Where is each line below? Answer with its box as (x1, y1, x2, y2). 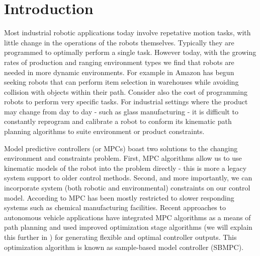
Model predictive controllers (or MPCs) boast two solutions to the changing (4, 143, 238, 153)
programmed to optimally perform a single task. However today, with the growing (4, 47, 256, 57)
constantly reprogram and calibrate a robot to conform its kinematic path (4, 116, 232, 126)
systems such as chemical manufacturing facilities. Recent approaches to (4, 202, 226, 213)
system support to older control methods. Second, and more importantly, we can (4, 172, 252, 183)
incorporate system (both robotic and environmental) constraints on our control (4, 182, 250, 193)
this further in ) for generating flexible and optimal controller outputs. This (4, 232, 237, 242)
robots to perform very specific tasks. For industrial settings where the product (4, 96, 248, 107)
